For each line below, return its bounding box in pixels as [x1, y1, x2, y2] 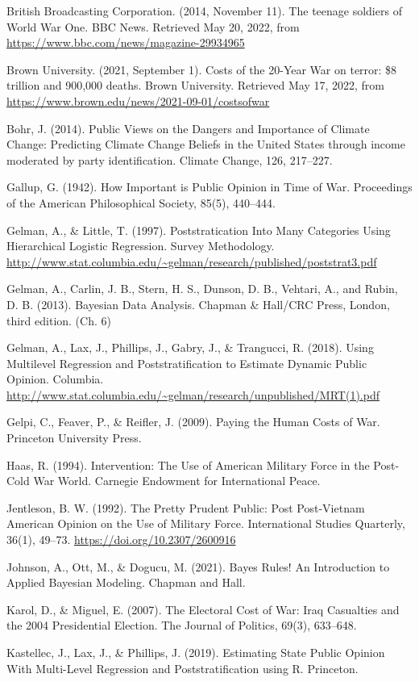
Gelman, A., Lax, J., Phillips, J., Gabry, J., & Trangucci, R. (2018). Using [6, 339, 374, 356]
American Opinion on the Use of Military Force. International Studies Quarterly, [6, 515, 405, 532]
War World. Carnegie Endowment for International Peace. [33, 472, 321, 489]
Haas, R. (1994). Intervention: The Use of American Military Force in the [6, 456, 370, 473]
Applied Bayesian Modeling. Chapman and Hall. [6, 574, 246, 591]
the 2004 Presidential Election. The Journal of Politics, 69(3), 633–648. [6, 617, 357, 634]
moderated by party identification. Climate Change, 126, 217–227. [6, 151, 333, 168]
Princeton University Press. [6, 429, 142, 446]
